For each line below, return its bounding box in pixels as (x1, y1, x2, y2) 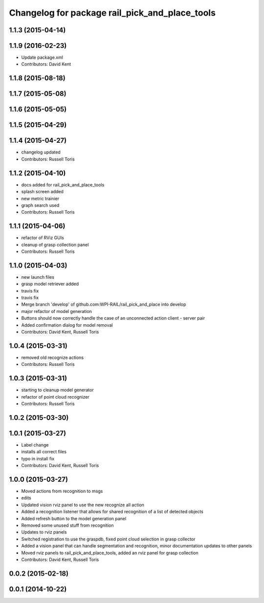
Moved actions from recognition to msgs (21, 488, 103, 494)
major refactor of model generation (21, 308, 92, 314)
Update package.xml (21, 54, 64, 61)
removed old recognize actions (21, 355, 84, 360)
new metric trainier (21, 196, 60, 201)
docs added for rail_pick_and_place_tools (21, 181, 105, 188)
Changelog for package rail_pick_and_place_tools (9, 7, 216, 18)
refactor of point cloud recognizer (21, 394, 90, 400)
